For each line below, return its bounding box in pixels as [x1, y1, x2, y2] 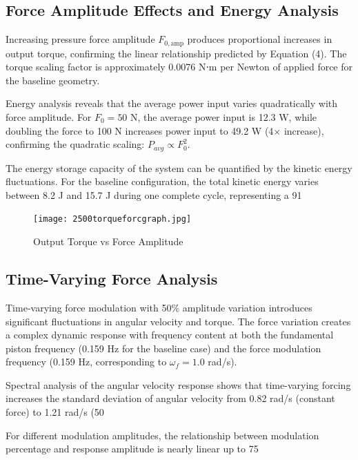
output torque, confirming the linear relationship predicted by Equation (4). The [6, 46, 347, 60]
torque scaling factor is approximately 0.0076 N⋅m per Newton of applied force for [6, 59, 353, 74]
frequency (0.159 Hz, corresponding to [6, 354, 167, 369]
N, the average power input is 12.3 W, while [130, 110, 317, 124]
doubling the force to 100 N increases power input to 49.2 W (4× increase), [6, 123, 324, 137]
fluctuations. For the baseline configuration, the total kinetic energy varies [6, 174, 319, 189]
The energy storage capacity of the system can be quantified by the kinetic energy [6, 160, 352, 175]
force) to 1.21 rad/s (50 [6, 405, 104, 419]
